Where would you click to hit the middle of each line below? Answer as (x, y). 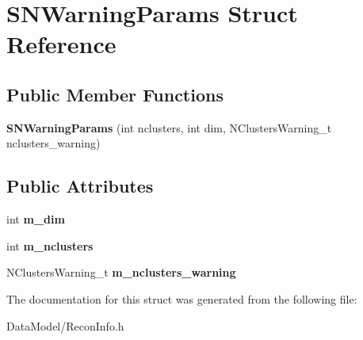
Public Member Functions (115, 94)
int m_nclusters (50, 245)
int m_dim (36, 219)
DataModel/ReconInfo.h (65, 325)
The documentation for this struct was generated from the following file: (182, 298)
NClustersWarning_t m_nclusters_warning (121, 272)
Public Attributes (80, 186)
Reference (61, 44)
